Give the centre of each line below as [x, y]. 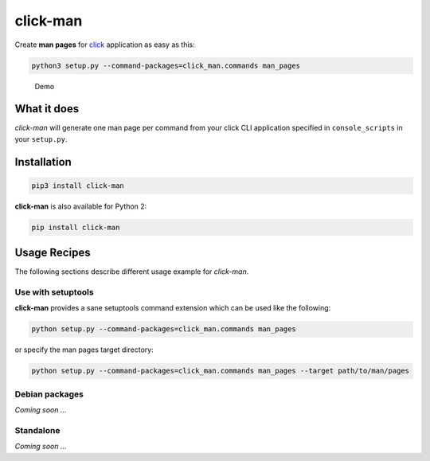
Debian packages [49, 394]
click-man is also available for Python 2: [81, 206]
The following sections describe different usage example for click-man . [132, 272]
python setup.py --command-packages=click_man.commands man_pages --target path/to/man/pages [221, 371]
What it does [47, 109]
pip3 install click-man [78, 186]
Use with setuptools [55, 292]
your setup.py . [41, 139]
